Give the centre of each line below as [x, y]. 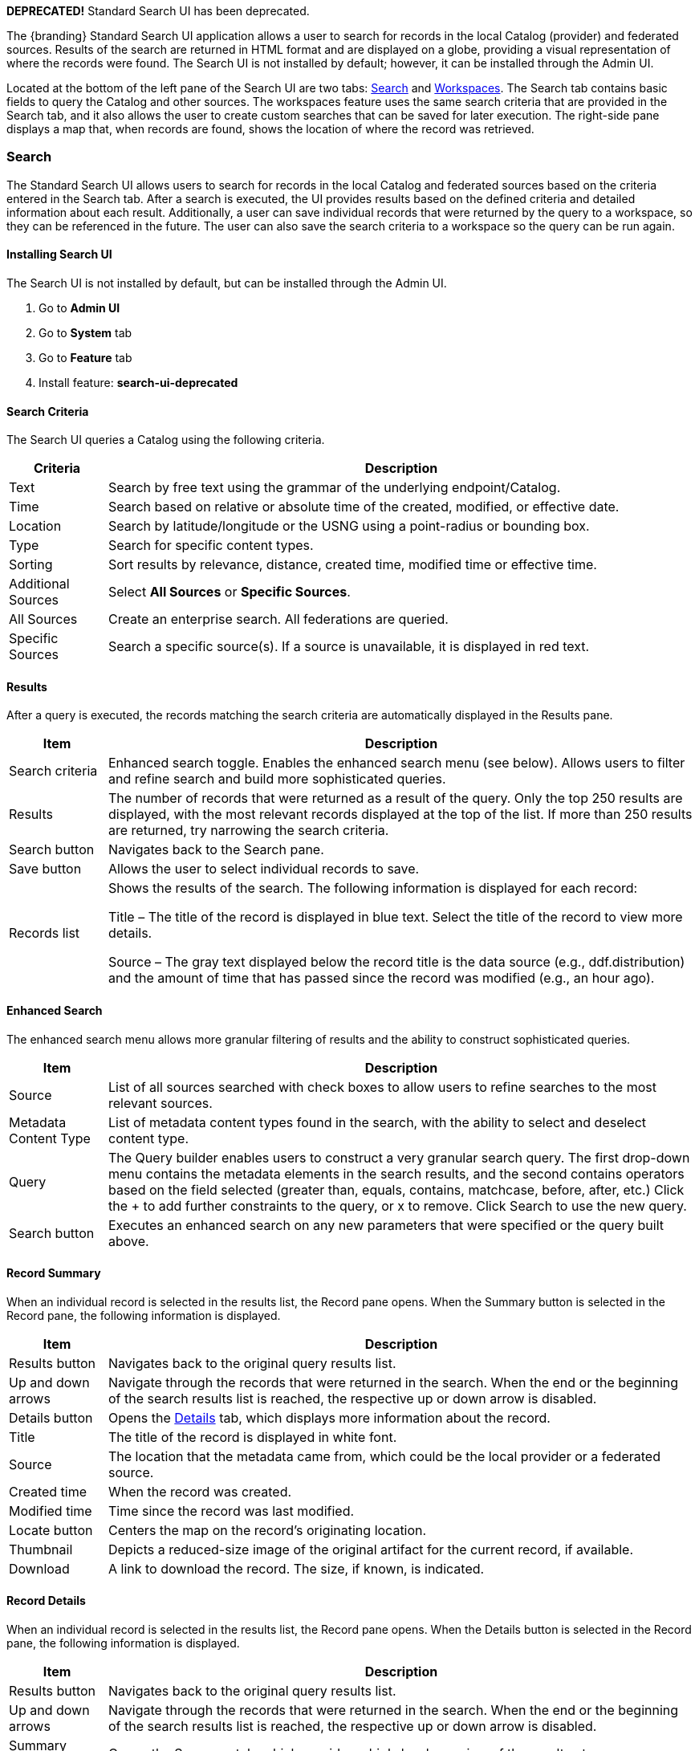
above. [128, 1241]
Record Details [46, 1601]
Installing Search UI [59, 255]
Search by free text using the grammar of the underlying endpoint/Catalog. [334, 488]
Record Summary [54, 1273]
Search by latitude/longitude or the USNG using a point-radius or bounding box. [349, 526]
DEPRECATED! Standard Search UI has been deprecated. [158, 11]
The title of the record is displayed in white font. [252, 1437]
